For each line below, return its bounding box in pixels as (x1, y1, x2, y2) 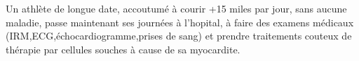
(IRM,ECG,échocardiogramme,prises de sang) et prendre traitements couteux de (6, 28, 352, 43)
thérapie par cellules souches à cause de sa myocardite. (6, 42, 241, 56)
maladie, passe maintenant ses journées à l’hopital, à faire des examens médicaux (6, 15, 354, 29)
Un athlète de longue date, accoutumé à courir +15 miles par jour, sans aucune (6, 1, 347, 15)
